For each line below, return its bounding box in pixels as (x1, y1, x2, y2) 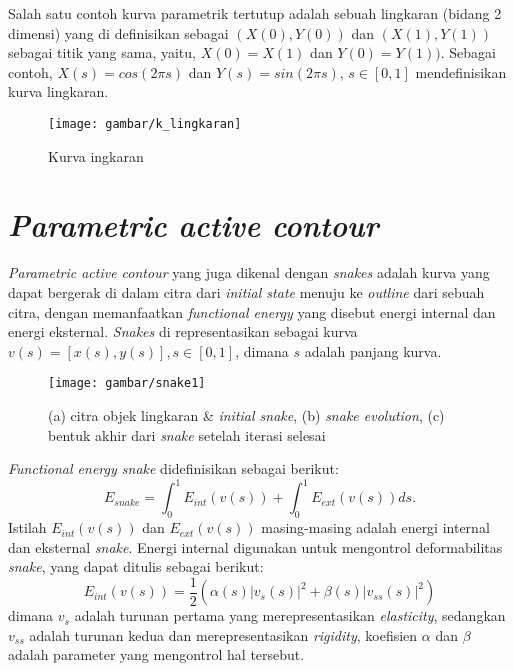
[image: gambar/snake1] (48, 376, 206, 391)
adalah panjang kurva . (304, 340, 442, 361)
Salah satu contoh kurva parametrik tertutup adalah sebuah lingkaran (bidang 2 (8, 3, 502, 23)
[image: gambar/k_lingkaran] (48, 116, 242, 131)
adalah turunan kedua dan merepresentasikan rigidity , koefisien (29, 624, 418, 645)
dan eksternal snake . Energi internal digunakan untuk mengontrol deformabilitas (8, 536, 503, 557)
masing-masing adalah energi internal (261, 517, 490, 538)
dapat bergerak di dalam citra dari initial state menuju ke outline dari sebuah (8, 281, 485, 302)
